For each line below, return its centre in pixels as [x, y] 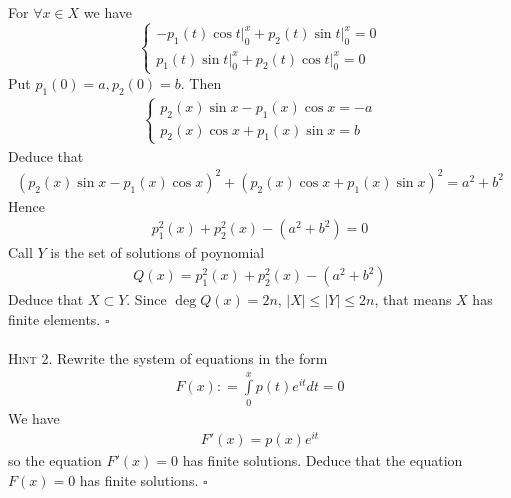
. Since [146, 299]
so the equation [55, 460]
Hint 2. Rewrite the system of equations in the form [168, 357]
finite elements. [54, 318]
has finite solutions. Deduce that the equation [322, 460]
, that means [413, 299]
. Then [201, 82]
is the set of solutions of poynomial [157, 252]
